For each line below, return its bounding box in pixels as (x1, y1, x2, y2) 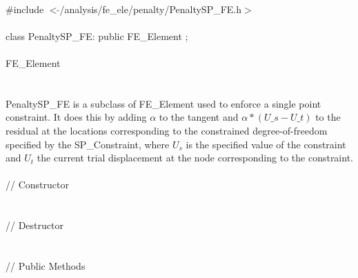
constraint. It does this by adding (6, 110, 147, 124)
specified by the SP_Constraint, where (6, 137, 170, 151)
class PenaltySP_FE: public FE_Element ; (6, 28, 188, 43)
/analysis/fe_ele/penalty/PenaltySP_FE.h (59, 1, 242, 16)
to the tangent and (159, 110, 239, 124)
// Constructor (6, 177, 69, 192)
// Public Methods (6, 258, 86, 272)
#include (6, 1, 44, 16)
